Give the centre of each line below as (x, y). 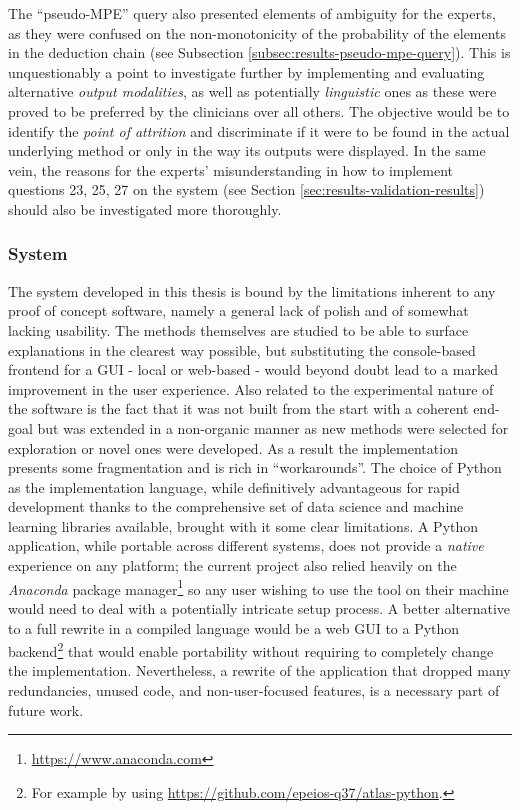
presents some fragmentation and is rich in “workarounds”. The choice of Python (255, 467)
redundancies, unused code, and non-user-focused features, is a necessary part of (254, 689)
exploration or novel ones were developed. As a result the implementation (233, 447)
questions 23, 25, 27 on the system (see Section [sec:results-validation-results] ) (246, 189)
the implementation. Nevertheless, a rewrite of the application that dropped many (259, 670)
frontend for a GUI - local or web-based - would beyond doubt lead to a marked (253, 369)
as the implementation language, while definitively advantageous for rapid (234, 486)
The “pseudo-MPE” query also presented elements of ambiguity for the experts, (252, 13)
